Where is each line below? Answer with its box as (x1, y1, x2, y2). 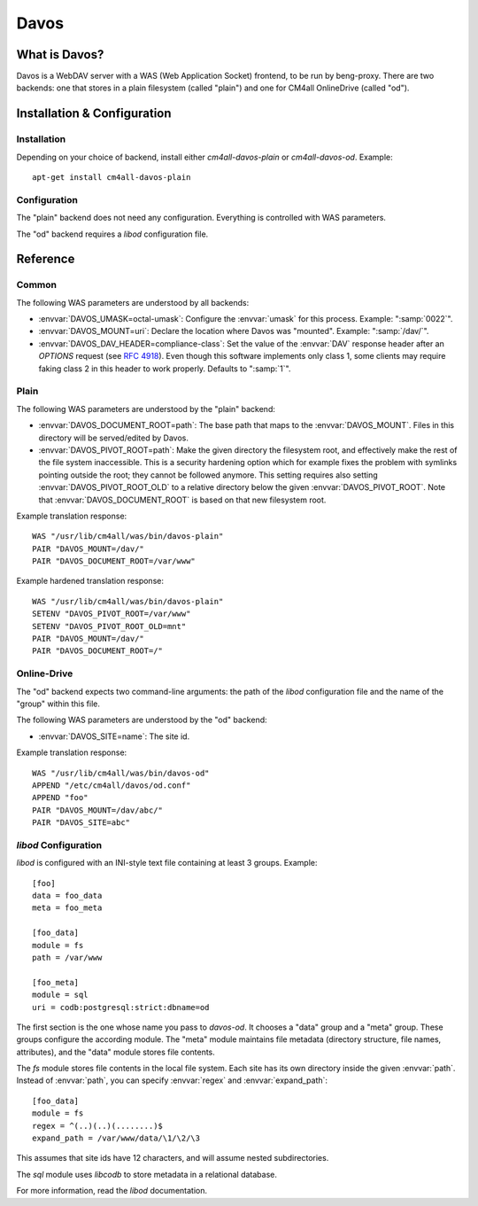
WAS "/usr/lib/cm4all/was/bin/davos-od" (32, 767, 210, 778)
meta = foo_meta (32, 903, 103, 913)
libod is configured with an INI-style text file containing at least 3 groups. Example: (16, 858, 318, 868)
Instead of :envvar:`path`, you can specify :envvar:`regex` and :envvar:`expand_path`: (16, 1075, 328, 1085)
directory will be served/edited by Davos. (38, 432, 189, 443)
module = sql (32, 990, 89, 1000)
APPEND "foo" (32, 793, 89, 803)
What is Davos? (16, 47, 104, 62)
